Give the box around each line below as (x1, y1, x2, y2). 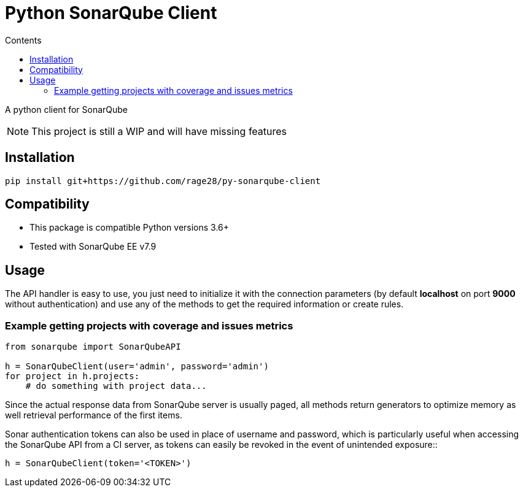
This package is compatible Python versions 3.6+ (29, 222, 230, 233)
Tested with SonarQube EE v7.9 (29, 241, 157, 252)
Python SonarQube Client (5, 2, 217, 23)
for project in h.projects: (5, 371, 140, 382)
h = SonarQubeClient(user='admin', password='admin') (5, 361, 269, 372)
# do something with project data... (25, 381, 207, 391)
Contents (5, 34, 42, 45)
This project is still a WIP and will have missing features (31, 125, 287, 137)
